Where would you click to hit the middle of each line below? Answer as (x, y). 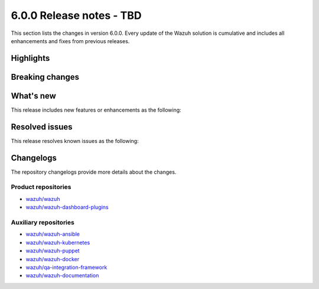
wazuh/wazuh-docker (53, 259)
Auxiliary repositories (43, 222)
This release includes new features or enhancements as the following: (96, 110)
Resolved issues (42, 127)
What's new (33, 95)
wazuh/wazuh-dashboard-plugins (67, 207)
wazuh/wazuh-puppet (53, 251)
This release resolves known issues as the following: (75, 141)
